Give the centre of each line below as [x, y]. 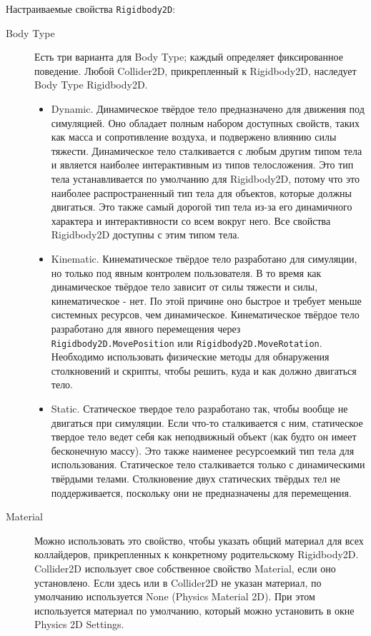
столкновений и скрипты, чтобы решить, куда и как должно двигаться [204, 370]
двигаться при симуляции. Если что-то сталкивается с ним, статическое [207, 422]
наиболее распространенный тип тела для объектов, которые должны [201, 192]
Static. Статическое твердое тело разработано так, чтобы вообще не [199, 408]
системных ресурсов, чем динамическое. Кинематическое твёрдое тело [205, 314]
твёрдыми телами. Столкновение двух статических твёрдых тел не [196, 478]
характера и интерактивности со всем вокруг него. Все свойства [191, 220]
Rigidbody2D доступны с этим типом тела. [145, 234]
